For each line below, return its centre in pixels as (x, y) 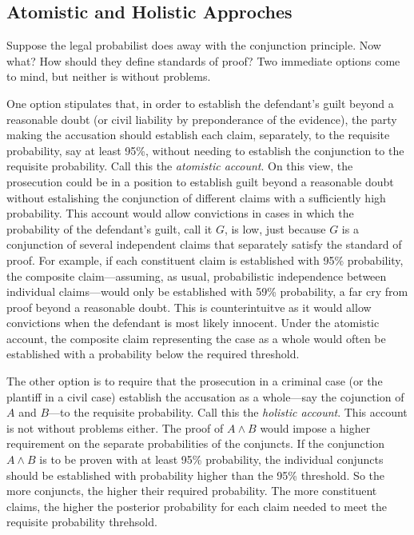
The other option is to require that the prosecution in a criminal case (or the (195, 381)
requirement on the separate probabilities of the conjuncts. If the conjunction (195, 443)
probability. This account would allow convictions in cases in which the (180, 213)
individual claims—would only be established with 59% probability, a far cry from (207, 291)
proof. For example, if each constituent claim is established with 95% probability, (205, 260)
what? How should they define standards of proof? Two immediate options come (203, 60)
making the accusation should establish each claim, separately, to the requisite (198, 135)
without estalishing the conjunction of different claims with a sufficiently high (196, 197)
